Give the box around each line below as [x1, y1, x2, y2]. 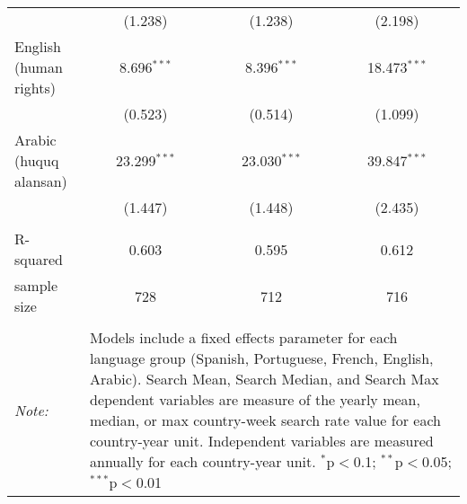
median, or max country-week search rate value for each [90, 410, 441, 430]
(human [14, 57, 63, 77]
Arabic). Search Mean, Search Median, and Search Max [90, 368, 439, 389]
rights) [14, 77, 56, 98]
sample [14, 275, 58, 296]
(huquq [14, 150, 59, 171]
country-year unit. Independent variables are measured [90, 430, 434, 451]
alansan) [14, 171, 67, 191]
